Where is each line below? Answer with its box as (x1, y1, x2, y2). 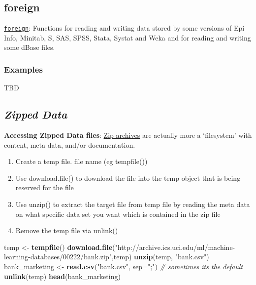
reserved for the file (15, 182, 74, 193)
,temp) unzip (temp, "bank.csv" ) (111, 251, 209, 262)
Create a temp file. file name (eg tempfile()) (15, 156, 148, 166)
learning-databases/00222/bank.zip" (4, 251, 112, 262)
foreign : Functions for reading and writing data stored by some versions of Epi (4, 23, 245, 33)
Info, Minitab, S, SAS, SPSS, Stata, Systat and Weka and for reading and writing (4, 32, 251, 42)
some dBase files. (4, 42, 55, 52)
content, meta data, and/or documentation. (4, 139, 135, 150)
